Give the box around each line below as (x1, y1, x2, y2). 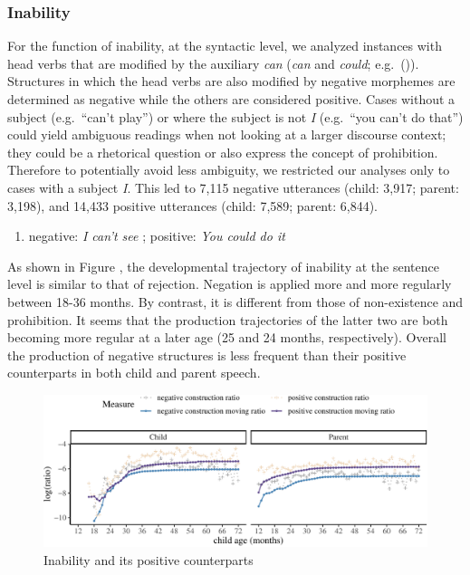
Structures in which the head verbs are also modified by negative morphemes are (7, 72, 456, 91)
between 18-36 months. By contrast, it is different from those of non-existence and (7, 292, 464, 311)
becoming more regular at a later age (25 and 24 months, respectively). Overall (7, 328, 446, 347)
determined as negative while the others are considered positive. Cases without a (7, 90, 456, 108)
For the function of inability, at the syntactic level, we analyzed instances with (7, 36, 442, 55)
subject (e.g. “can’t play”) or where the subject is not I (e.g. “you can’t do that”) (7, 107, 464, 126)
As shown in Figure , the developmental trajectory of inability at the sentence (7, 256, 439, 275)
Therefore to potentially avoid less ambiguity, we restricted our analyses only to (7, 160, 450, 179)
